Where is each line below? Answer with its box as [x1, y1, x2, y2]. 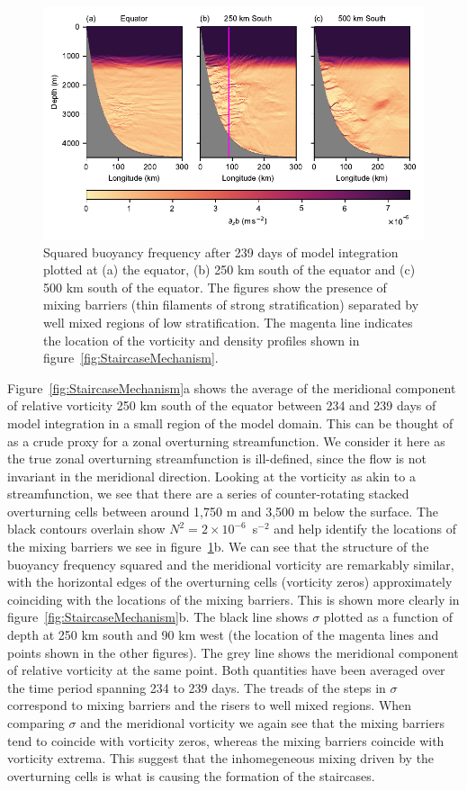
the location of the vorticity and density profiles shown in [43, 330, 360, 349]
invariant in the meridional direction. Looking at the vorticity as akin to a [7, 466, 416, 485]
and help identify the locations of [274, 519, 456, 538]
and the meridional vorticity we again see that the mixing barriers [80, 714, 445, 733]
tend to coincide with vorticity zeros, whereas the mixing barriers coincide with [7, 731, 445, 750]
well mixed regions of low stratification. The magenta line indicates [43, 312, 413, 331]
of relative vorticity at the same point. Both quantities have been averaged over [7, 661, 445, 679]
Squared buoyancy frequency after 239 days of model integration [43, 242, 399, 261]
